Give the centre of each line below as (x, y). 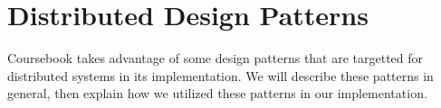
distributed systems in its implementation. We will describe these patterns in (220, 75)
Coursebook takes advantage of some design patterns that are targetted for (216, 58)
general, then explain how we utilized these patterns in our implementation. (217, 93)
